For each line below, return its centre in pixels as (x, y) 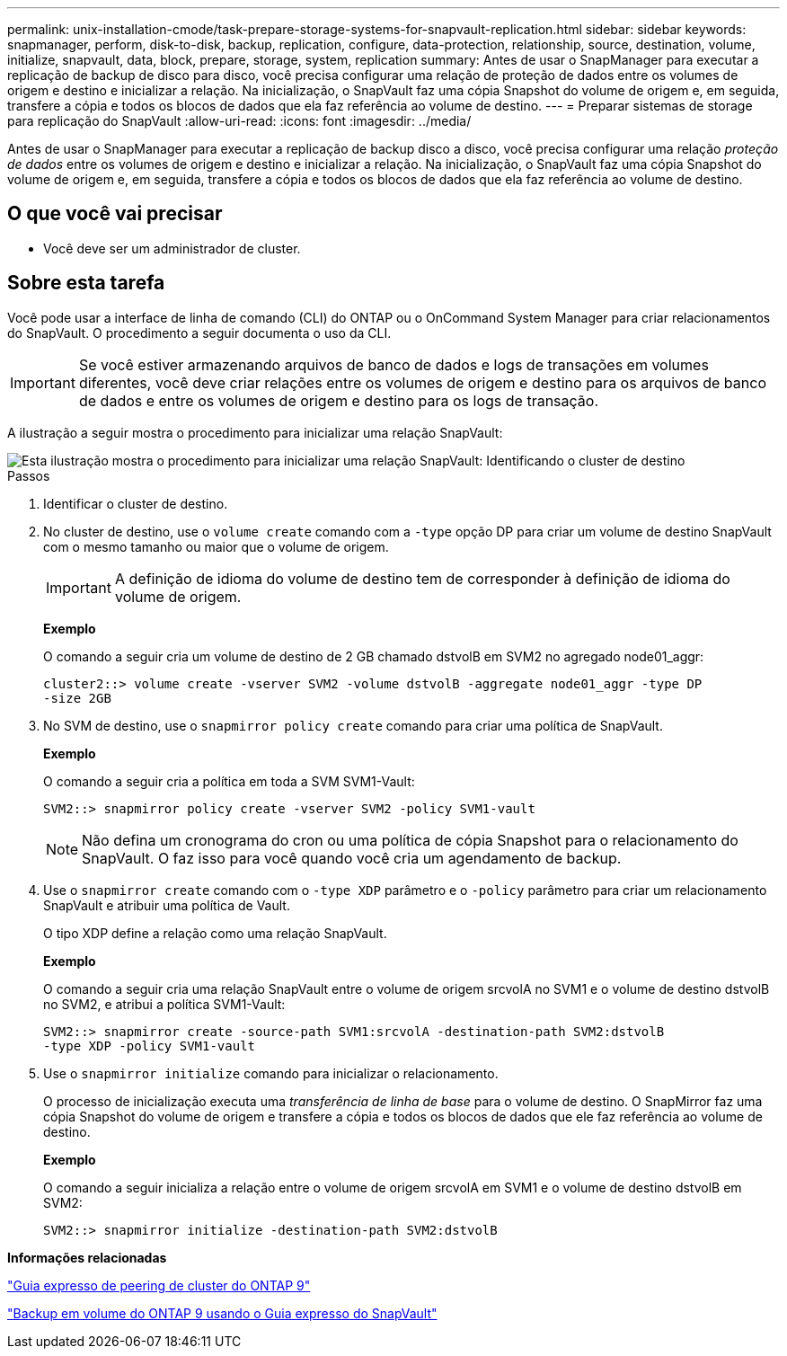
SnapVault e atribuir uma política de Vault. (167, 905)
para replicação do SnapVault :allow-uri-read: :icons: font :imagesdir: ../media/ (239, 121)
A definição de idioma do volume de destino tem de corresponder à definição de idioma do (422, 578)
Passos (29, 475)
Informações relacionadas (87, 1257)
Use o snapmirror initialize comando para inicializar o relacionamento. (271, 1073)
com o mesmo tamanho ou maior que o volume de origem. (216, 546)
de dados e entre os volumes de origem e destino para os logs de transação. (339, 400)
